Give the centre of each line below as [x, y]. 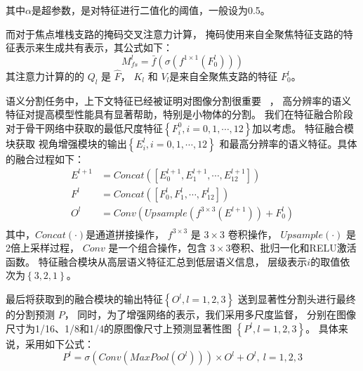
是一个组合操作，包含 [158, 248]
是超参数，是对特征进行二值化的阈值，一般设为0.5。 [151, 10]
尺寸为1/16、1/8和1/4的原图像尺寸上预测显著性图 [119, 328]
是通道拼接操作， [125, 234]
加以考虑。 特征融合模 [303, 128]
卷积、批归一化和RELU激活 [293, 248]
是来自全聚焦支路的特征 [224, 76]
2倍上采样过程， [42, 248]
